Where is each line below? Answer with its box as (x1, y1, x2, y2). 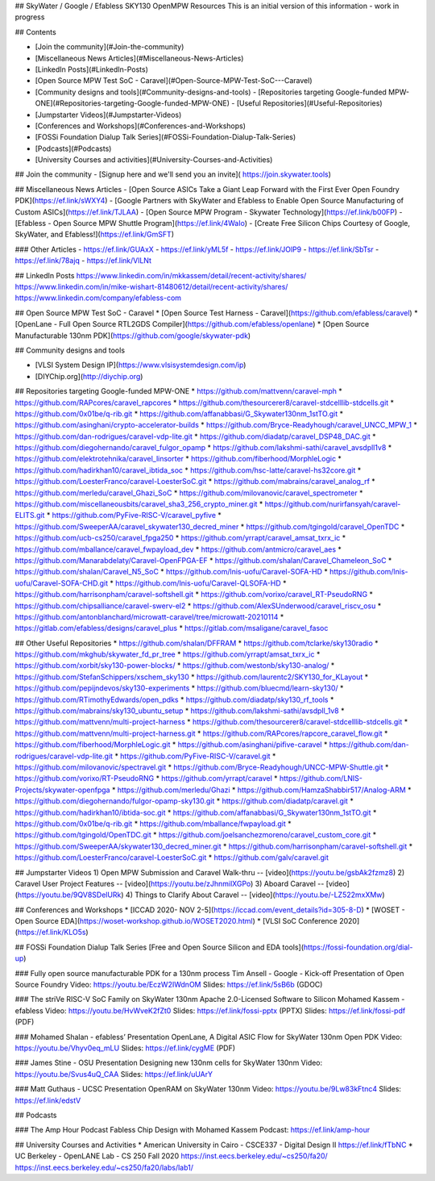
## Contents (14, 27, 56, 36)
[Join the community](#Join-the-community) (35, 42, 184, 52)
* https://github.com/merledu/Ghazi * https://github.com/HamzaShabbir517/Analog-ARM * (111, 785, 412, 795)
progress (14, 12, 45, 22)
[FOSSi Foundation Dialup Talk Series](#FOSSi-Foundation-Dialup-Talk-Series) (35, 132, 296, 142)
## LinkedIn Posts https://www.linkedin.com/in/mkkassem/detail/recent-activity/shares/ (14, 270, 307, 280)
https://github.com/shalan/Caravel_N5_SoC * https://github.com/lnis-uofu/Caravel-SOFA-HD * (14, 567, 328, 577)
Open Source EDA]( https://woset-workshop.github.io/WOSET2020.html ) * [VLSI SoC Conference (14, 916, 338, 926)
